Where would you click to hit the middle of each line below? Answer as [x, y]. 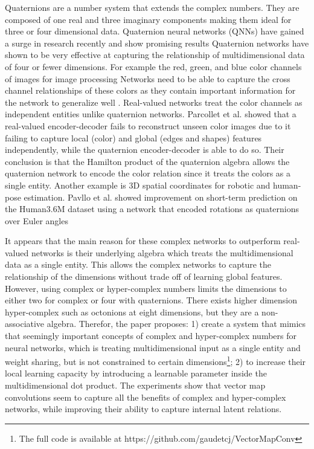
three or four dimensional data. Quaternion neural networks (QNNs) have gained [155, 31]
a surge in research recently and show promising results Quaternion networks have [157, 43]
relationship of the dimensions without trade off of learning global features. [144, 276]
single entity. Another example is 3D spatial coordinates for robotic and [138, 185]
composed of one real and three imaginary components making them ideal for [148, 19]
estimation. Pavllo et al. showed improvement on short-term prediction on [161, 197]
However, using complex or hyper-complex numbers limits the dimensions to [146, 288]
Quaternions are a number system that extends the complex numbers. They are [152, 7]
